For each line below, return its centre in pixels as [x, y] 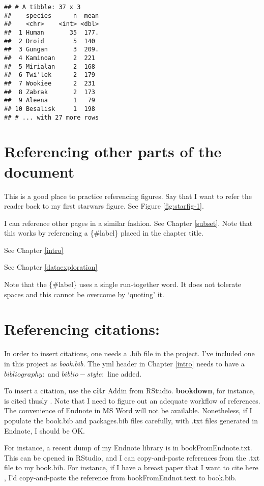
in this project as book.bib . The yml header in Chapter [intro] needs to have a [124, 363]
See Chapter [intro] [34, 250]
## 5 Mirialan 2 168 [50, 66]
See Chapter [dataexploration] [51, 267]
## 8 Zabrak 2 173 [50, 92]
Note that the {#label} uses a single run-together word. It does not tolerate [123, 284]
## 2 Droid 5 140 [50, 41]
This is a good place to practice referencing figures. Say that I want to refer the [128, 196]
